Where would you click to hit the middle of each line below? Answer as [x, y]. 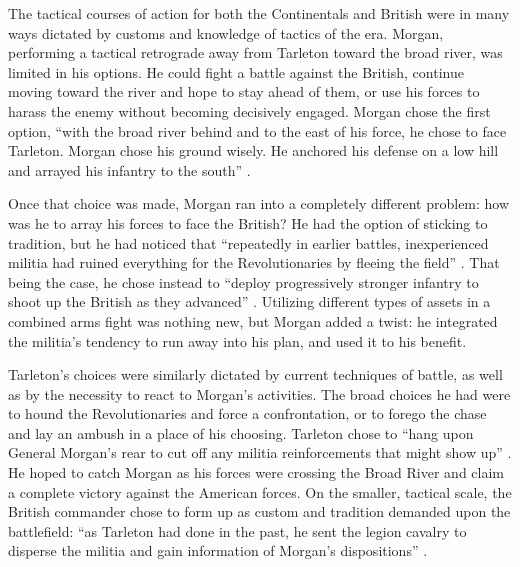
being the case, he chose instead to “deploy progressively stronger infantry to [243, 281]
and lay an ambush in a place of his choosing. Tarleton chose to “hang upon [241, 432]
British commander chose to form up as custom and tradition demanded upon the [259, 511]
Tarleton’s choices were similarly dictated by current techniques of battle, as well [255, 374]
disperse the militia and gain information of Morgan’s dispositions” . [218, 550]
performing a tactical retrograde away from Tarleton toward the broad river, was [255, 52]
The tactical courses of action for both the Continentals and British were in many [259, 13]
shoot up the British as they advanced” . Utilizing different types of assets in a [249, 301]
